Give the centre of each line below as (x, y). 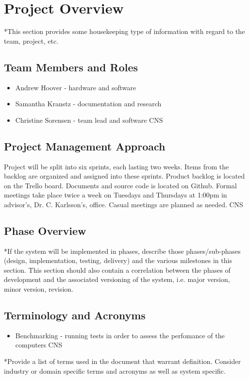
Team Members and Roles (71, 67)
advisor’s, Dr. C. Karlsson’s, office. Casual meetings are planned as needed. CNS (124, 204)
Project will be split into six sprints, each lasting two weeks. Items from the (116, 166)
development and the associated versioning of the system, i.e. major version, (117, 279)
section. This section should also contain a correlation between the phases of (117, 270)
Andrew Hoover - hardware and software (76, 87)
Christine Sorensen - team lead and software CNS (89, 120)
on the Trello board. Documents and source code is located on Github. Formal (121, 185)
